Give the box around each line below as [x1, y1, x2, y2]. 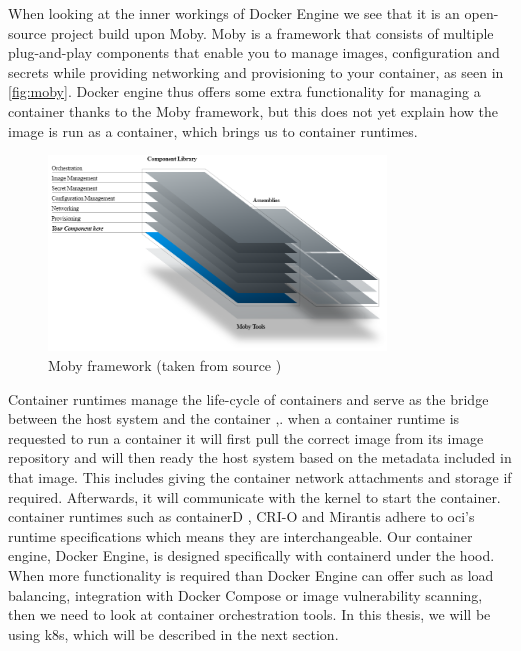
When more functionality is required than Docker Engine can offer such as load [8, 564, 494, 585]
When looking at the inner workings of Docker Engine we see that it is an [8, 3, 460, 23]
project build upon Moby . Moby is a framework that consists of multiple [50, 22, 494, 43]
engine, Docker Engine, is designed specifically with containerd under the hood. [8, 545, 495, 566]
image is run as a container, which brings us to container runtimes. [8, 120, 418, 141]
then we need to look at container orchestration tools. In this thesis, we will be [8, 604, 491, 625]
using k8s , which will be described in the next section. [8, 623, 339, 644]
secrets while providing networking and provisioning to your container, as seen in [8, 61, 504, 82]
